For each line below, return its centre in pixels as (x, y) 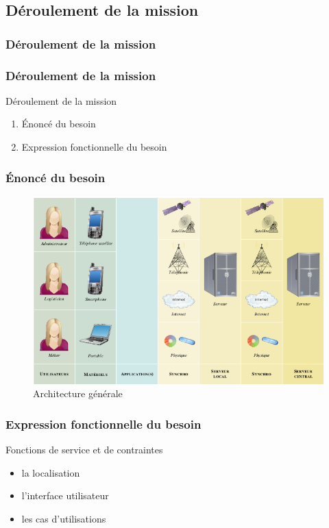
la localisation (51, 472)
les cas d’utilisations (64, 518)
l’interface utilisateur (65, 495)
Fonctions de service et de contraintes (84, 450)
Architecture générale (78, 393)
